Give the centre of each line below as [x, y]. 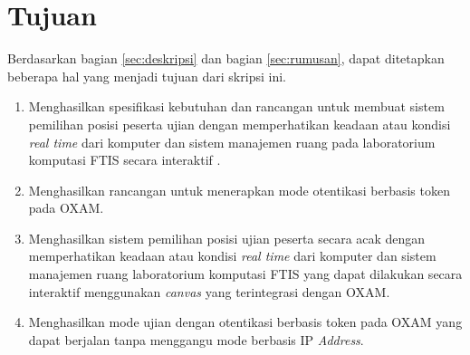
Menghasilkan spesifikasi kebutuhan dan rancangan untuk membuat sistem [236, 106]
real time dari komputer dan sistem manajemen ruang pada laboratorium [232, 142]
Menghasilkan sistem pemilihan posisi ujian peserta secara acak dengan [227, 238]
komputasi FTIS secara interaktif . [125, 160]
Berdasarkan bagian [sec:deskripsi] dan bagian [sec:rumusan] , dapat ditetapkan [226, 58]
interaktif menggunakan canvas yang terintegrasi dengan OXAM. [209, 291]
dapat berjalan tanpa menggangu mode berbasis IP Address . [196, 339]
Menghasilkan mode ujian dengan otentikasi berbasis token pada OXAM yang [245, 322]
